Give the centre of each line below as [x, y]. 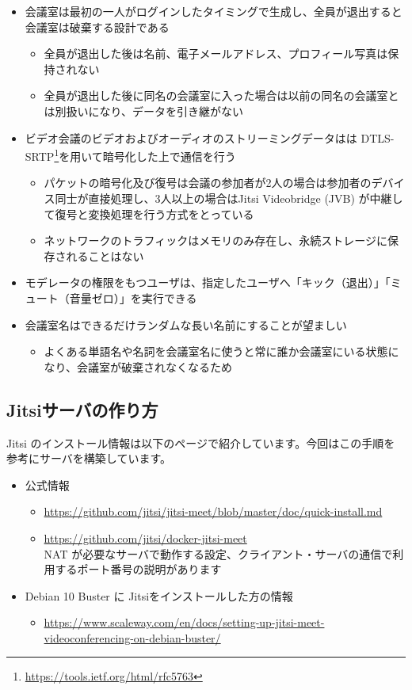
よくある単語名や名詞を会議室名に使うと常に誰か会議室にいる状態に [221, 351]
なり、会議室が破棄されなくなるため [138, 366]
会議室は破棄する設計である [97, 27]
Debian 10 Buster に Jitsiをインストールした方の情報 [159, 595]
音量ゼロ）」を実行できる [133, 297]
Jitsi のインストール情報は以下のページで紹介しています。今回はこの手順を [201, 442]
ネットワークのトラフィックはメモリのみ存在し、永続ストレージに [216, 240]
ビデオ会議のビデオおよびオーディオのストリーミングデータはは [191, 137]
